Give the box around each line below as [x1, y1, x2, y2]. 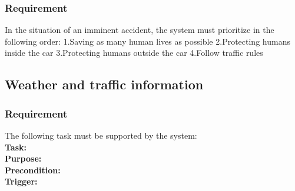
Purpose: [5, 152, 42, 165]
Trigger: [5, 175, 38, 187]
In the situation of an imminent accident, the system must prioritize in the [5, 24, 274, 36]
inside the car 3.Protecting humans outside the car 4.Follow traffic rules [5, 46, 263, 59]
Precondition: [5, 163, 61, 176]
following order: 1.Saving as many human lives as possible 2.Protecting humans [5, 35, 290, 47]
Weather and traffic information [5, 75, 204, 93]
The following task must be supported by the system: [5, 129, 197, 141]
